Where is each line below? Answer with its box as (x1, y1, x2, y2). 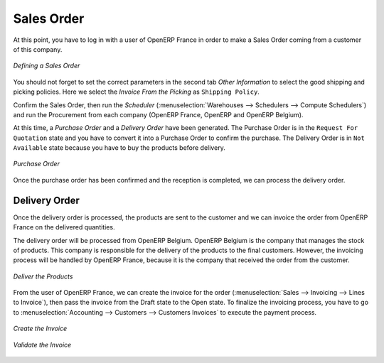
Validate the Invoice (13, 340, 72, 349)
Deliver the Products (13, 272, 73, 281)
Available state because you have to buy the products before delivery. (13, 143, 225, 152)
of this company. (13, 45, 63, 53)
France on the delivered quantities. (13, 223, 115, 232)
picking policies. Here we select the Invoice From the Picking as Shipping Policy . (13, 87, 260, 96)
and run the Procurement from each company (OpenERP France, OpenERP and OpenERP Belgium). (13, 110, 304, 119)
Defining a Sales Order (13, 61, 80, 70)
